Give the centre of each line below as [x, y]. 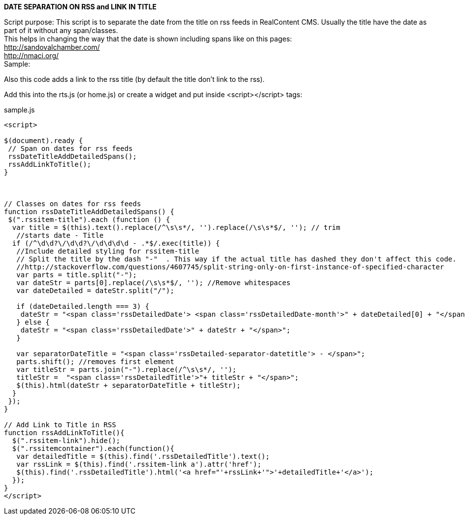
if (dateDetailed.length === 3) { [83, 306]
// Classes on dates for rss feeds [73, 204]
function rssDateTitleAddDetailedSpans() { [89, 212]
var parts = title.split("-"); [77, 275]
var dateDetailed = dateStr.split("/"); [95, 291]
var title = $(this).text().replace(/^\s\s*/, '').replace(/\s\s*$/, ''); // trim [176, 227]
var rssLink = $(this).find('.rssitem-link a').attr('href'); [139, 464]
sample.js [19, 110]
